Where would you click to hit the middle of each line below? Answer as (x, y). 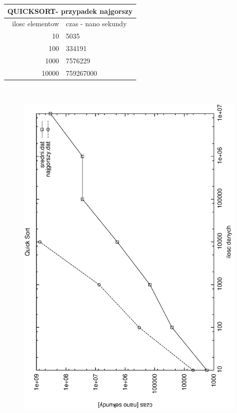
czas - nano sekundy (96, 24)
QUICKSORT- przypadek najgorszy (70, 11)
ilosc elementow (36, 24)
